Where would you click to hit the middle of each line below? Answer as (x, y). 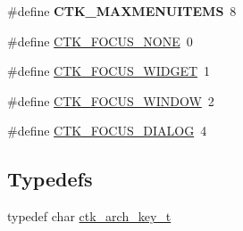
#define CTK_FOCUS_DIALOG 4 (107, 131)
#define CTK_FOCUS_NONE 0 (100, 41)
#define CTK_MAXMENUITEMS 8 (122, 11)
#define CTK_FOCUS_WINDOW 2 (111, 100)
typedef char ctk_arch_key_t (89, 216)
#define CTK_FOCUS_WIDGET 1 (109, 71)
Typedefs (50, 179)
